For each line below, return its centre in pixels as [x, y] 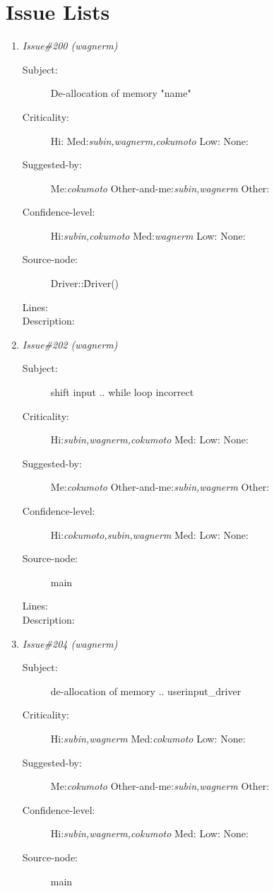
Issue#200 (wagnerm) [70, 46]
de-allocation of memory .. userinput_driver [146, 691]
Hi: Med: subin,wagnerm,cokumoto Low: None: [149, 140]
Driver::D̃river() [85, 283]
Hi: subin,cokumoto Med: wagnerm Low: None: [148, 235]
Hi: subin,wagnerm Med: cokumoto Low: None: [148, 738]
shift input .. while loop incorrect [122, 392]
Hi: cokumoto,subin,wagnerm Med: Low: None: [149, 534]
